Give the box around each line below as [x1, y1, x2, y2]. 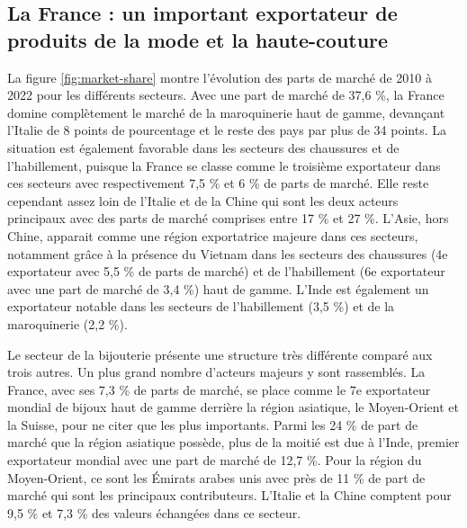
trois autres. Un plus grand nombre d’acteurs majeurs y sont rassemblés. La [7, 362, 426, 381]
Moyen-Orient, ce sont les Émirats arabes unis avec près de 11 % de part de [7, 468, 426, 487]
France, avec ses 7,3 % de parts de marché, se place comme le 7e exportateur [7, 380, 431, 398]
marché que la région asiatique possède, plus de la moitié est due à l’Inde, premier [7, 433, 460, 452]
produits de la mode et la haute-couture [7, 25, 389, 53]
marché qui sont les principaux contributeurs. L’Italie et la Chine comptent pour [7, 486, 452, 505]
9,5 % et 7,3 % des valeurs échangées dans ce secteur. [7, 503, 301, 522]
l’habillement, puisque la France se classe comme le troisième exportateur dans [7, 156, 441, 175]
